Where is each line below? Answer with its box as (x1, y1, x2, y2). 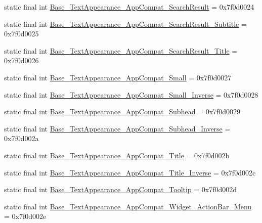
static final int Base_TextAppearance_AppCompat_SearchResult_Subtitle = (4, 18, 247, 29)
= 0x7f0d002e (4, 211, 47, 221)
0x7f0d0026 (4, 55, 39, 66)
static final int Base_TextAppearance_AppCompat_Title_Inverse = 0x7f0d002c (4, 167, 256, 177)
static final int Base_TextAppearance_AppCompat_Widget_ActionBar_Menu (4, 201, 252, 211)
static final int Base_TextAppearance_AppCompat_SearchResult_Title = (4, 45, 238, 56)
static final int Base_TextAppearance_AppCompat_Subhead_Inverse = (4, 123, 231, 133)
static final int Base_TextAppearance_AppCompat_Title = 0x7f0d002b (4, 150, 230, 160)
